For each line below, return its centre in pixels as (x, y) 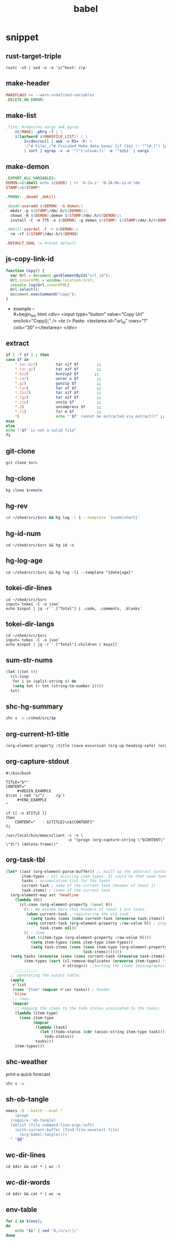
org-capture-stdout (38, 762)
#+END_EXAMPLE (32, 800)
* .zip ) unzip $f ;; (58, 402)
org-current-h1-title (38, 734)
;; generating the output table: (46, 975)
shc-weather (27, 1062)
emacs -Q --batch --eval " (34, 1111)
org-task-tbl (25, 860)
